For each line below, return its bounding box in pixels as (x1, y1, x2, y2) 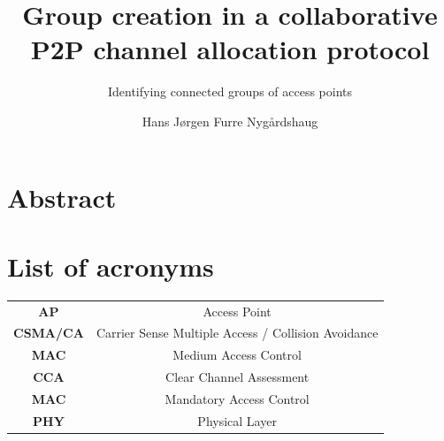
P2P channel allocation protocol (30, 31, 430, 67)
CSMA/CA (13, 323, 84, 342)
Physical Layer (197, 411, 277, 430)
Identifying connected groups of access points (107, 82, 353, 101)
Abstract (7, 179, 117, 215)
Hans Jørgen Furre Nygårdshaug (142, 111, 318, 130)
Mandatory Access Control (165, 389, 310, 407)
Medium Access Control (172, 346, 302, 364)
